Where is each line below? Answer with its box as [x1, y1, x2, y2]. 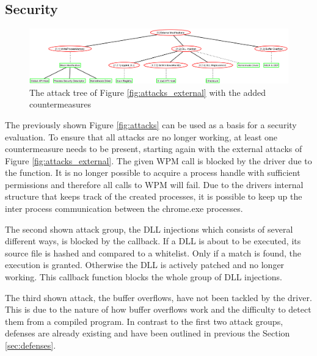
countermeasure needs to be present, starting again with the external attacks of [5, 142, 302, 155]
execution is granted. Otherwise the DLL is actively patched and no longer [5, 258, 285, 271]
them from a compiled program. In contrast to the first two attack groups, [5, 314, 283, 327]
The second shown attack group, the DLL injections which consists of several [5, 222, 293, 235]
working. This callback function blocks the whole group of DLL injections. [5, 271, 282, 283]
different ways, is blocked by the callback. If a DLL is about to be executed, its [5, 234, 301, 247]
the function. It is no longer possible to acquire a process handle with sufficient [5, 166, 301, 179]
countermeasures [29, 98, 91, 111]
